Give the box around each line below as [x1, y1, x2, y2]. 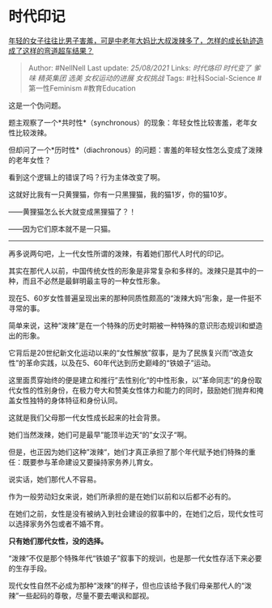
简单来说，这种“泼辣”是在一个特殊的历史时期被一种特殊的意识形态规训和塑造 [8, 321, 263, 330]
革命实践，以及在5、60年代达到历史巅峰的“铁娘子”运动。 [25, 358, 216, 368]
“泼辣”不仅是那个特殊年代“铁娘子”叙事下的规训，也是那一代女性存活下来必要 [8, 553, 262, 563]
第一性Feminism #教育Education [28, 83, 136, 93]
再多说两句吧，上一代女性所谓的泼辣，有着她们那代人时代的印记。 [8, 249, 228, 258]
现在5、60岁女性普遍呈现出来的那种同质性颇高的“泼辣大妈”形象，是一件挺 [8, 293, 255, 303]
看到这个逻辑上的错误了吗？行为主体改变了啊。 [8, 172, 164, 182]
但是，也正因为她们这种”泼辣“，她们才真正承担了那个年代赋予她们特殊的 [8, 447, 249, 457]
